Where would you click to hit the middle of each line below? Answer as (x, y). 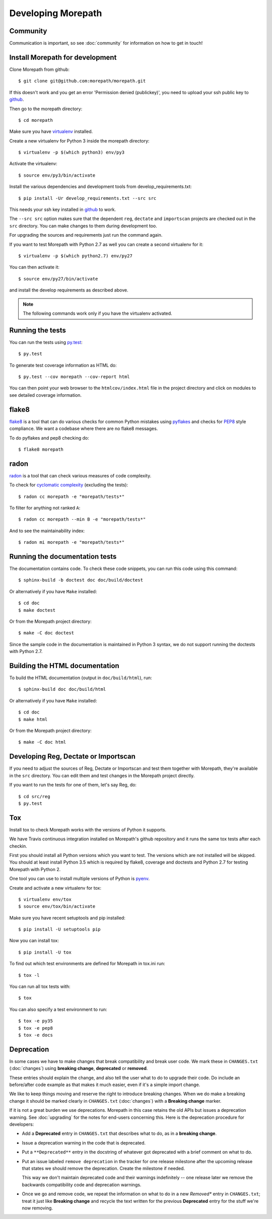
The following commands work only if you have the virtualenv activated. (97, 313)
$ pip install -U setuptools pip (59, 929)
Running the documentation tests (63, 556)
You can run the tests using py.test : (46, 342)
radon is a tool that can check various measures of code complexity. (80, 475)
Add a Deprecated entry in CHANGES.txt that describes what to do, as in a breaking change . (119, 1133)
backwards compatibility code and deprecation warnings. (82, 1185)
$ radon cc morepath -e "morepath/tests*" (72, 496)
